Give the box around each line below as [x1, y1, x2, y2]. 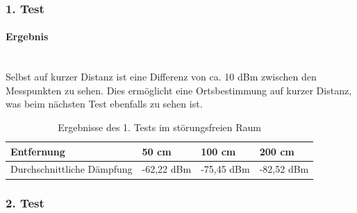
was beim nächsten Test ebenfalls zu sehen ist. [6, 96, 203, 111]
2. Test [6, 194, 44, 212]
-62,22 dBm [142, 162, 192, 176]
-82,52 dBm [259, 162, 309, 176]
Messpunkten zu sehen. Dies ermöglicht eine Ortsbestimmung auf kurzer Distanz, [6, 83, 352, 97]
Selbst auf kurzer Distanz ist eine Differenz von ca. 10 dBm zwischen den [6, 69, 317, 84]
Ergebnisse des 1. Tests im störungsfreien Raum [58, 120, 261, 135]
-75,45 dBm [201, 162, 250, 176]
